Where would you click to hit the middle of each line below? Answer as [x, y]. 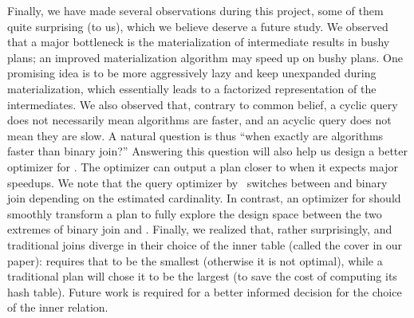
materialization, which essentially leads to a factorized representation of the [192, 88]
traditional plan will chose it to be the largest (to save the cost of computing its [202, 276]
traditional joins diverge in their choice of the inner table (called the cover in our [205, 244]
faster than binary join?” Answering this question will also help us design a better [207, 151]
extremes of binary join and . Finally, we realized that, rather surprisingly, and [200, 229]
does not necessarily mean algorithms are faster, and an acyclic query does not [199, 120]
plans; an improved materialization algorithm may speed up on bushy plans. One [205, 57]
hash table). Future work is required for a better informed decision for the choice [205, 291]
